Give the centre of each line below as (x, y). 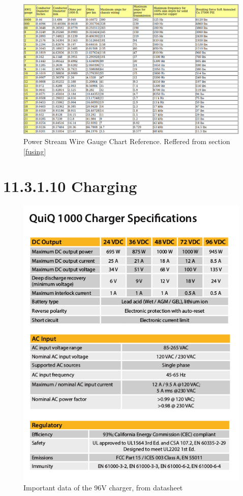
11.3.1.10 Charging (70, 186)
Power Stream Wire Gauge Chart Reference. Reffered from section (127, 141)
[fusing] (35, 151)
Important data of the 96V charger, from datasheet (103, 488)
